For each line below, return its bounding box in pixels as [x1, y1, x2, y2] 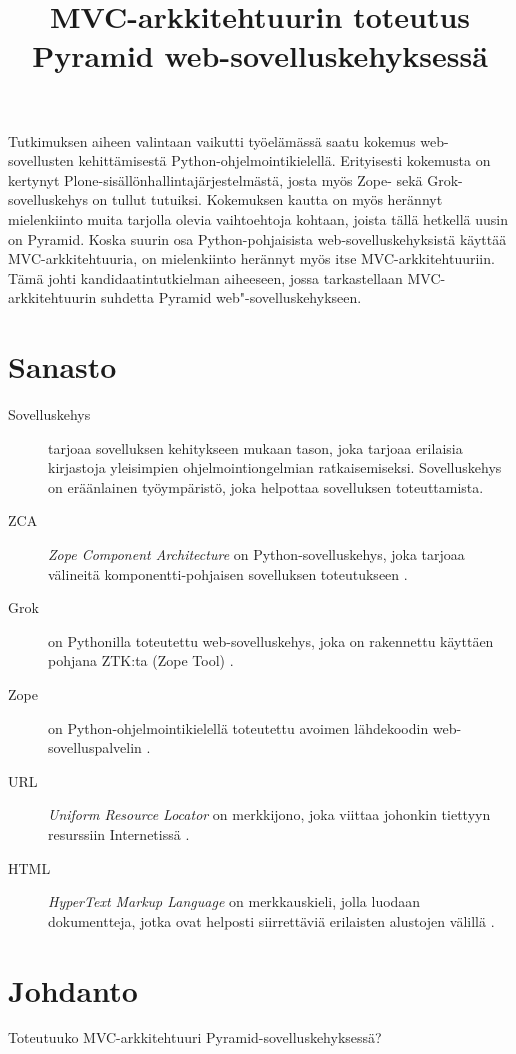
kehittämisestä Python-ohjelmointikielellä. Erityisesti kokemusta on [78, 150, 491, 171]
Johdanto [8, 969, 138, 1010]
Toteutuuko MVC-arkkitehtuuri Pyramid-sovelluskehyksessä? [8, 1027, 382, 1048]
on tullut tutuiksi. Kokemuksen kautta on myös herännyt [92, 189, 443, 210]
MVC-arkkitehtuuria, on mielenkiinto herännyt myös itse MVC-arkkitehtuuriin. [8, 248, 495, 269]
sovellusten [8, 150, 74, 171]
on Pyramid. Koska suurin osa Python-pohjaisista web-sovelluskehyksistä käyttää [8, 228, 507, 249]
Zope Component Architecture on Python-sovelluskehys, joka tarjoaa [48, 544, 465, 564]
